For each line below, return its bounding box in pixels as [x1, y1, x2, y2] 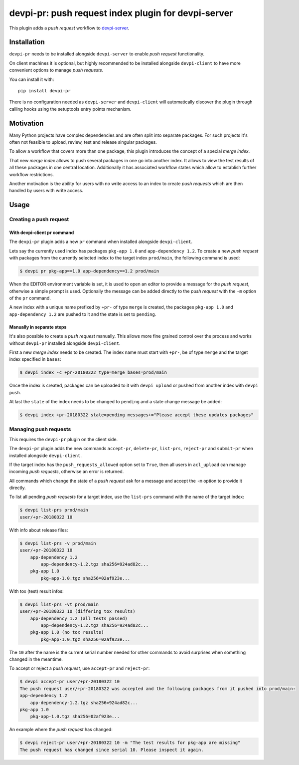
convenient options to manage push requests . [9, 67, 104, 73]
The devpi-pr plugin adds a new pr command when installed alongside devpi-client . [9, 239, 193, 245]
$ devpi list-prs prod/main [19, 507, 88, 513]
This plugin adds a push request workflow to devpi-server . [9, 25, 130, 31]
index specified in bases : [9, 356, 62, 362]
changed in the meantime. [9, 656, 63, 662]
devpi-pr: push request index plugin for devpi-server [9, 7, 233, 18]
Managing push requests [9, 426, 71, 433]
